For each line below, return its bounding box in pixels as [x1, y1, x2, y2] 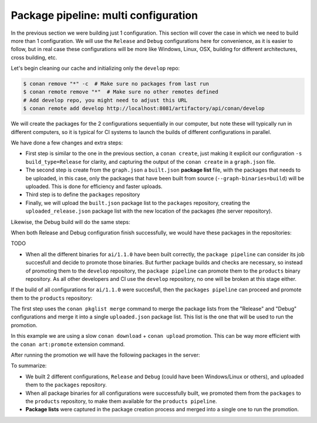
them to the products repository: [11, 294, 93, 301]
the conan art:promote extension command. [11, 341, 125, 348]
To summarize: [11, 362, 47, 370]
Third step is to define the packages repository [25, 191, 140, 198]
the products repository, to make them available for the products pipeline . [25, 397, 217, 405]
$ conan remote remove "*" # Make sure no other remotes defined [23, 89, 218, 95]
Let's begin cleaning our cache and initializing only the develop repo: [11, 65, 180, 72]
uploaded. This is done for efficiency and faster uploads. [25, 183, 163, 190]
